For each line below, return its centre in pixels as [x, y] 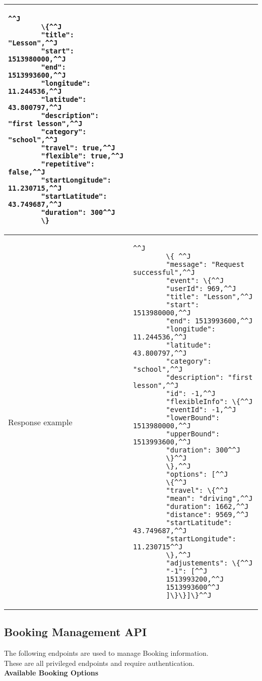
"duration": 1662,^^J [207, 506]
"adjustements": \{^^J [209, 563]
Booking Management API [76, 632]
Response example [40, 422]
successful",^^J [164, 272]
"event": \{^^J [195, 280]
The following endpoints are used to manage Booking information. [106, 653]
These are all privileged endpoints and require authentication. [99, 663]
